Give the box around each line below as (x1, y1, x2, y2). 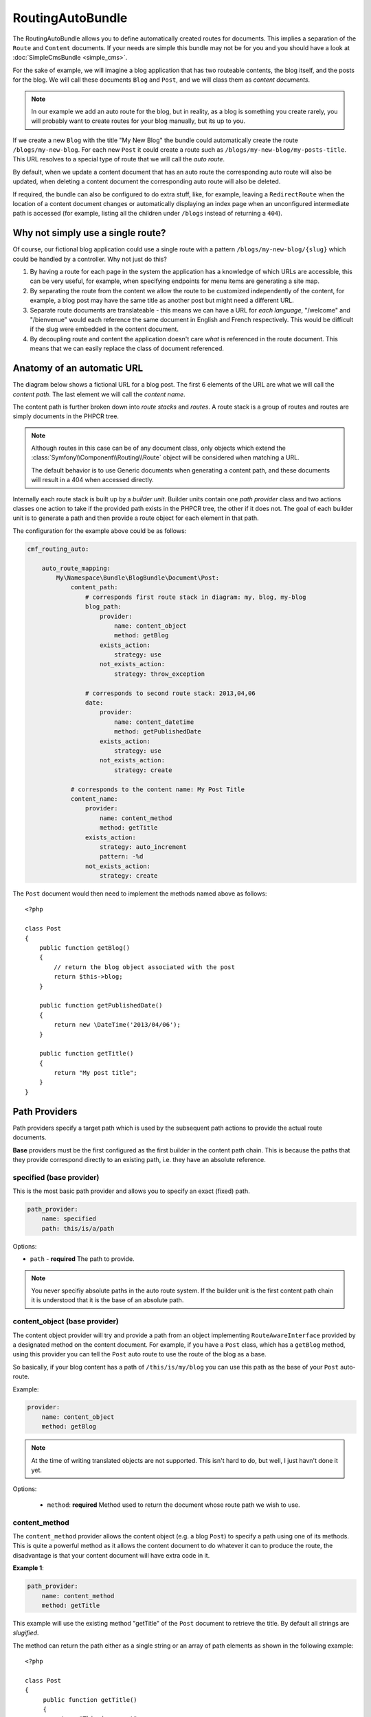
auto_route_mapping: (41, 564, 111, 572)
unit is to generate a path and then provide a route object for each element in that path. (12, 514, 259, 522)
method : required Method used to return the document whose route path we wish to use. (47, 1501, 300, 1509)
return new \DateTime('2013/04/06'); (54, 1021, 181, 1029)
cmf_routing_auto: (27, 545, 89, 553)
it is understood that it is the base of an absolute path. (31, 1296, 184, 1304)
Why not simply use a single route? (12, 227, 166, 239)
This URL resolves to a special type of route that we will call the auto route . (12, 155, 225, 163)
